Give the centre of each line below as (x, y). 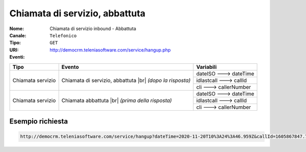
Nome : (17, 29)
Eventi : (17, 57)
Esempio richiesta (39, 121)
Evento (70, 67)
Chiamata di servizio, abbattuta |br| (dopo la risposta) (126, 80)
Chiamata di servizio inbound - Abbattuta (93, 29)
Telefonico (63, 35)
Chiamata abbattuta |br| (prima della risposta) (117, 100)
